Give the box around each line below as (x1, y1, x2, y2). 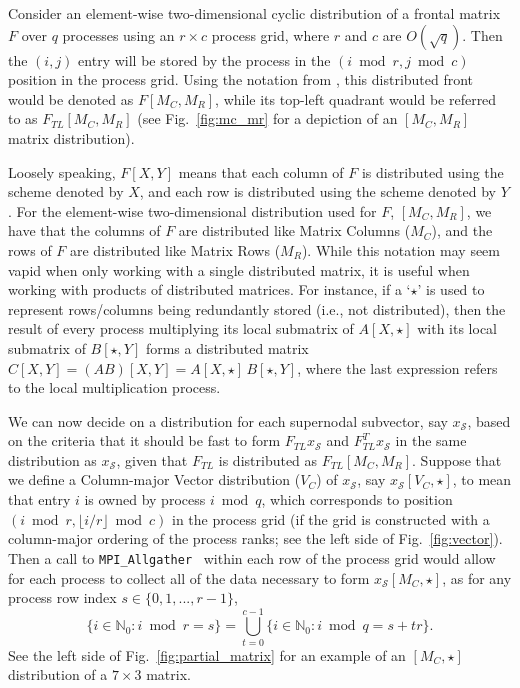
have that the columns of (8, 220, 161, 241)
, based (467, 410, 511, 431)
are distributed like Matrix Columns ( (178, 220, 411, 241)
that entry (8, 489, 71, 510)
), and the (431, 220, 493, 241)
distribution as (8, 449, 97, 470)
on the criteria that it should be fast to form (8, 430, 281, 451)
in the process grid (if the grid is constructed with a (171, 508, 490, 529)
